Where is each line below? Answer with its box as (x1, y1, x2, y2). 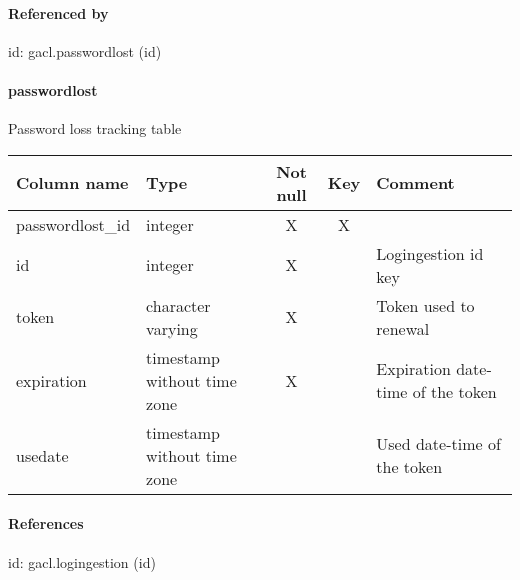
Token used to (376, 293, 475, 317)
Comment (376, 171, 455, 195)
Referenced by (8, 2, 109, 23)
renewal (376, 316, 430, 340)
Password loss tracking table (8, 118, 182, 139)
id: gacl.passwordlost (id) (8, 40, 162, 61)
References (8, 513, 84, 534)
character (146, 293, 211, 317)
